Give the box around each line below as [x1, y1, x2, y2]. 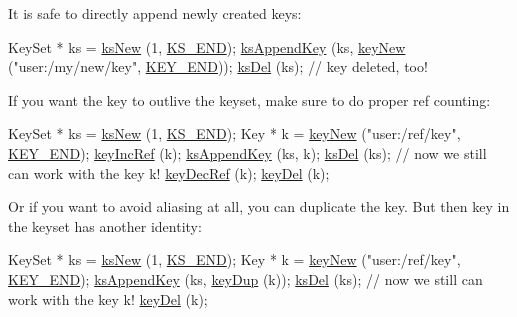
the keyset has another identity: [8, 215, 202, 236]
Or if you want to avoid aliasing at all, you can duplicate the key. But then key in [8, 196, 510, 217]
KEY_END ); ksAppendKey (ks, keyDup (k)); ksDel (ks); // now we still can [8, 268, 483, 289]
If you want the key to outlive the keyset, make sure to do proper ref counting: [8, 89, 491, 110]
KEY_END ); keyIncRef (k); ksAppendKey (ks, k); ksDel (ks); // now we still [8, 142, 487, 163]
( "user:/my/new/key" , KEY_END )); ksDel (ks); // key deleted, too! [8, 56, 428, 77]
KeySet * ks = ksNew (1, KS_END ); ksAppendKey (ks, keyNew [8, 36, 406, 57]
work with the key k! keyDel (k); [8, 288, 208, 309]
